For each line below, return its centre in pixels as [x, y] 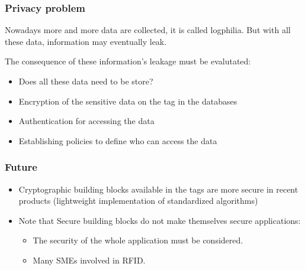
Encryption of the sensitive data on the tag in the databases [128, 101]
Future [21, 167]
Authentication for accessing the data [86, 121]
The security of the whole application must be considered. [138, 240]
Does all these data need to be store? [86, 81]
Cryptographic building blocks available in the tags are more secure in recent [158, 189]
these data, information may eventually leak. [86, 41]
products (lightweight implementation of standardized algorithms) [138, 201]
